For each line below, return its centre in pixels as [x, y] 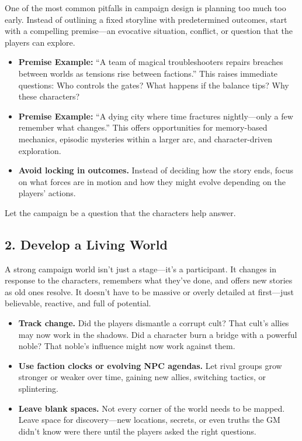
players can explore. [40, 42]
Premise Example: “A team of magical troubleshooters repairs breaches [151, 62]
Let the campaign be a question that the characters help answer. [120, 212]
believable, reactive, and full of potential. [78, 303]
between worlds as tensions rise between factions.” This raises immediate [148, 73]
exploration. [40, 150]
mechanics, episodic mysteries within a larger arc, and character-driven [145, 139]
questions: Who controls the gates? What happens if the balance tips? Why [154, 85]
